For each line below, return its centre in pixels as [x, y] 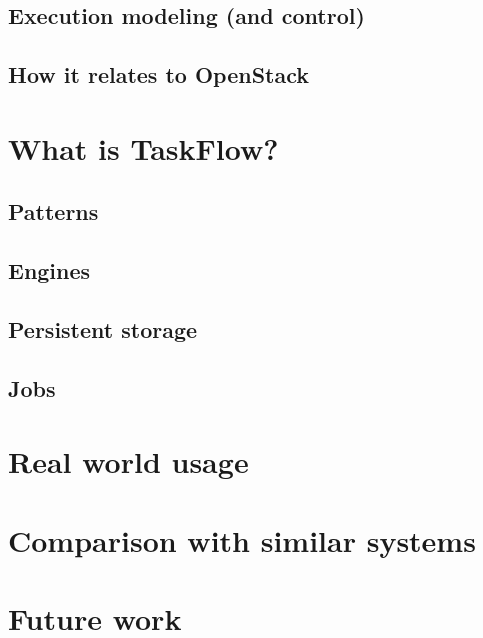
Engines [49, 270]
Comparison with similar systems [242, 539]
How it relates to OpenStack [158, 74]
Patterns [53, 211]
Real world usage [128, 461]
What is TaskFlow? [143, 147]
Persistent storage [103, 328]
